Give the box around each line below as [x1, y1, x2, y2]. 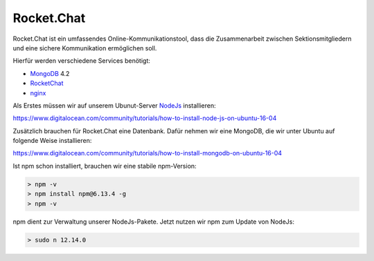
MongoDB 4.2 [30, 69, 70, 77]
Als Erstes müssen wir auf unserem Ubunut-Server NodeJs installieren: [12, 101, 216, 110]
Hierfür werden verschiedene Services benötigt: [12, 57, 150, 65]
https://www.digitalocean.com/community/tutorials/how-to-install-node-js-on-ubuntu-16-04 [12, 114, 277, 122]
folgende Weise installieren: [12, 137, 92, 145]
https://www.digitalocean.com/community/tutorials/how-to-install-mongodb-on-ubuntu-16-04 [12, 149, 283, 157]
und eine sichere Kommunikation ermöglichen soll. [12, 43, 157, 52]
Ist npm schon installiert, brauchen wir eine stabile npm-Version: [12, 162, 197, 170]
